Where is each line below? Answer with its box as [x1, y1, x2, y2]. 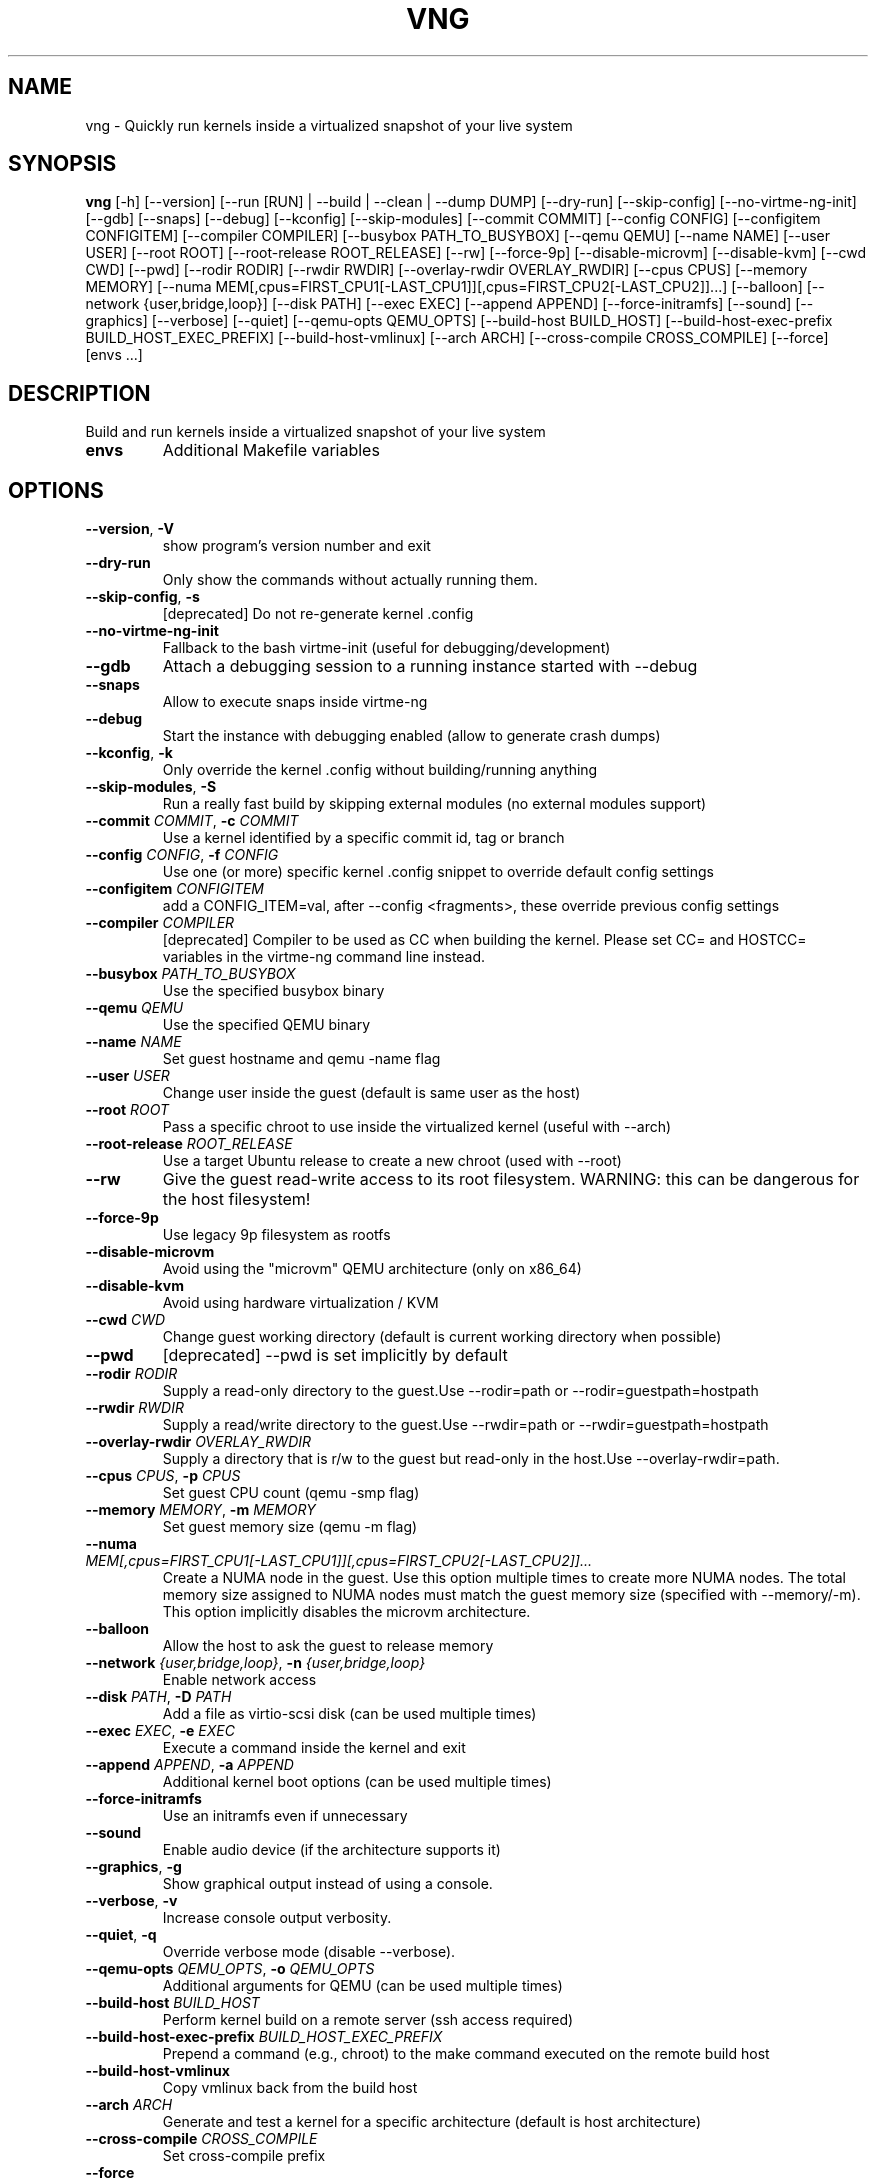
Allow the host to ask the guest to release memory [162, 1637, 494, 1655]
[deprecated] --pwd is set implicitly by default [162, 1345, 508, 1366]
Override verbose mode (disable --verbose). [162, 1943, 456, 1961]
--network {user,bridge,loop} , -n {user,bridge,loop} [85, 1654, 426, 1672]
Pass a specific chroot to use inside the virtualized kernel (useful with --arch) [162, 1118, 672, 1136]
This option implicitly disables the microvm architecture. [162, 1603, 531, 1621]
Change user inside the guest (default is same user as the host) [162, 1084, 581, 1102]
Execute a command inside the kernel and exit [162, 1739, 466, 1757]
